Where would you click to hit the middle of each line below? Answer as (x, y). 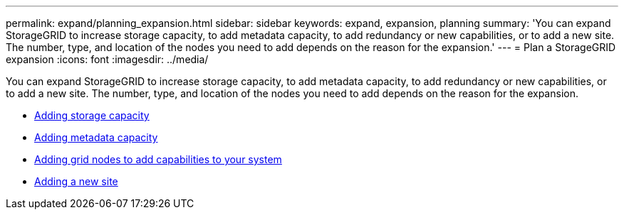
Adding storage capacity (92, 115)
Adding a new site (76, 181)
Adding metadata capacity (96, 137)
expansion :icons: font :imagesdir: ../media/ (107, 59)
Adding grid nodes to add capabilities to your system (158, 159)
